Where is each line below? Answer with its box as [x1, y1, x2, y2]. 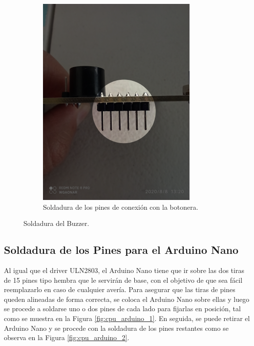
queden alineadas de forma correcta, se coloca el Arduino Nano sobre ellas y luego [4, 294, 250, 304]
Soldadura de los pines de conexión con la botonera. [43, 201, 198, 212]
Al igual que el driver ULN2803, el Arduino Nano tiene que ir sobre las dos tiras [4, 265, 244, 275]
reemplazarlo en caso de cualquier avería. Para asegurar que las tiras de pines [4, 284, 235, 295]
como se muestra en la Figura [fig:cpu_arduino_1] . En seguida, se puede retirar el [4, 313, 250, 323]
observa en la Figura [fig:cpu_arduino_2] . [4, 332, 129, 343]
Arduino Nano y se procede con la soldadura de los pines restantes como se [4, 322, 229, 333]
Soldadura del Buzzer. [23, 218, 89, 228]
